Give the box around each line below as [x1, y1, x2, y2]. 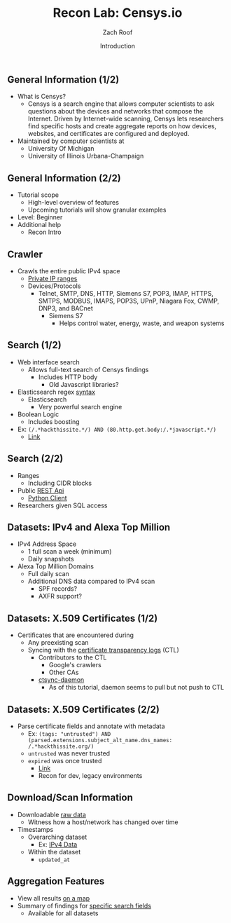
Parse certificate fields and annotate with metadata [17, 722, 166, 730]
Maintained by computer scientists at [17, 137, 125, 145]
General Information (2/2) [7, 172, 121, 184]
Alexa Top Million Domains [17, 562, 94, 570]
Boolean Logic [17, 410, 59, 418]
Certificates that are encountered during [17, 631, 134, 639]
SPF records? [38, 584, 78, 593]
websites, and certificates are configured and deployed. [27, 130, 190, 138]
